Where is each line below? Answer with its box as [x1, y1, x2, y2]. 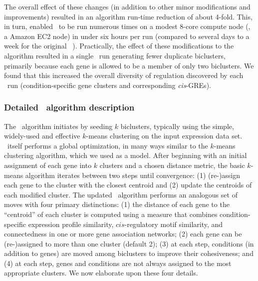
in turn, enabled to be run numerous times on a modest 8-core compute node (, [4, 21, 251, 31]
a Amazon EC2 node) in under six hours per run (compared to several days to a [4, 30, 250, 41]
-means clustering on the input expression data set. [86, 130, 243, 141]
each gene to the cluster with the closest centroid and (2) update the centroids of [4, 179, 252, 190]
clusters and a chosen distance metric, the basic [99, 159, 245, 170]
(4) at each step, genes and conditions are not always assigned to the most [4, 257, 232, 268]
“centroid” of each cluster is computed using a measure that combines [4, 208, 218, 219]
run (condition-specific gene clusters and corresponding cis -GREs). [7, 79, 211, 90]
